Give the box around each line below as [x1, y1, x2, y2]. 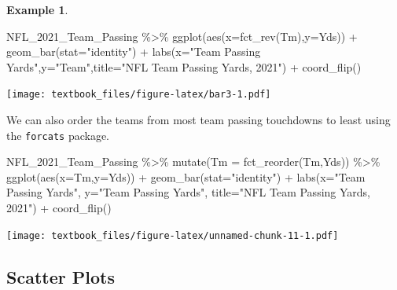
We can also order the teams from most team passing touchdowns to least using [6, 112, 391, 128]
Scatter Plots [6, 264, 115, 288]
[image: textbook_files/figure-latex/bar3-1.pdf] [6, 89, 271, 101]
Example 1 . [6, 2, 68, 17]
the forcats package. [6, 127, 110, 143]
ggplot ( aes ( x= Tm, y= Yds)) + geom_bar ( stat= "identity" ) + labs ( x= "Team [6, 168, 366, 185]
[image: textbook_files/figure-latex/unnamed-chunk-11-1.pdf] [6, 229, 339, 241]
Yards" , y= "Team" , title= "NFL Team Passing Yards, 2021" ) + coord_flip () [6, 58, 362, 75]
